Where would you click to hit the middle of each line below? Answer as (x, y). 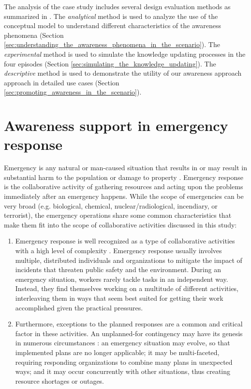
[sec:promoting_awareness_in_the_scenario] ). (73, 92)
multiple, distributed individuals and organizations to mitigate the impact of (129, 260)
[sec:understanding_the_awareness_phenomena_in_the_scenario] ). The (112, 44)
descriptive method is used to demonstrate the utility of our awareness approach (123, 73)
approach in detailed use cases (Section (62, 82)
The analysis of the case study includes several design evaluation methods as (117, 6)
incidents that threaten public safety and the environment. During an (118, 269)
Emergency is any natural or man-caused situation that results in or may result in (125, 168)
